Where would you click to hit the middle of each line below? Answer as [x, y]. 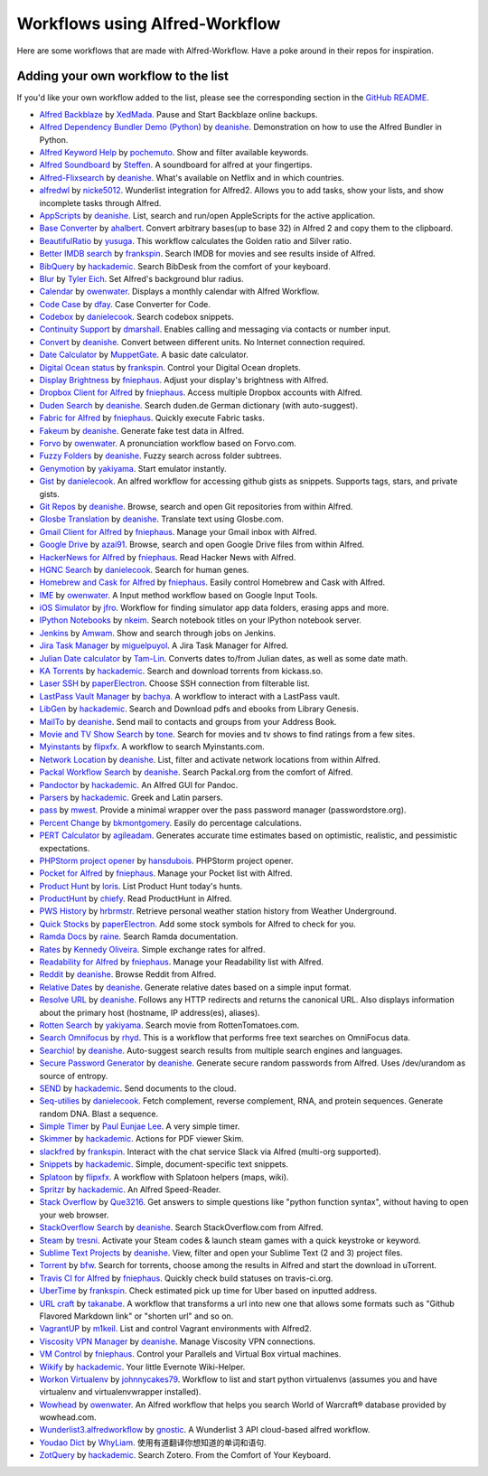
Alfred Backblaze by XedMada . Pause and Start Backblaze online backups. [178, 114]
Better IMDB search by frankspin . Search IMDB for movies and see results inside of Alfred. [207, 254]
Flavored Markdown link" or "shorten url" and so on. [136, 1316]
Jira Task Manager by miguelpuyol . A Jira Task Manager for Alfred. [164, 645]
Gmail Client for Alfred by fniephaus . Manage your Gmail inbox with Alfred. [178, 531]
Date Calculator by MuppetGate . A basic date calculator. [144, 355]
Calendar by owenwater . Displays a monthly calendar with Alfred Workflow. [179, 291]
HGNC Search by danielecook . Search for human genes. [144, 569]
